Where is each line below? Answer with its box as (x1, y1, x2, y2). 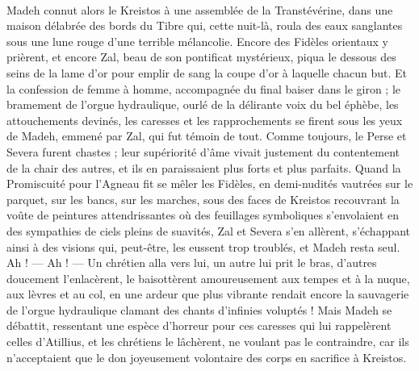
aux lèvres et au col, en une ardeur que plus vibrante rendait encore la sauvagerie (6, 286, 409, 302)
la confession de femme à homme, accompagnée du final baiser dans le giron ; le (6, 80, 400, 97)
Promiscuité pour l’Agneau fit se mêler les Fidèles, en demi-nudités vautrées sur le (6, 175, 413, 192)
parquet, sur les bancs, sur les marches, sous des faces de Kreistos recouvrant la (6, 190, 400, 207)
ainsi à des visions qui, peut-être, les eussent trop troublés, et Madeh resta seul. (6, 238, 400, 255)
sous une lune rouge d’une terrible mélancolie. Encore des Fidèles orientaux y (6, 32, 389, 49)
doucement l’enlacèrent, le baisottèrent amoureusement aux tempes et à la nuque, (6, 269, 410, 286)
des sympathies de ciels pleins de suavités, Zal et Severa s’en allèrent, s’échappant (6, 222, 411, 239)
